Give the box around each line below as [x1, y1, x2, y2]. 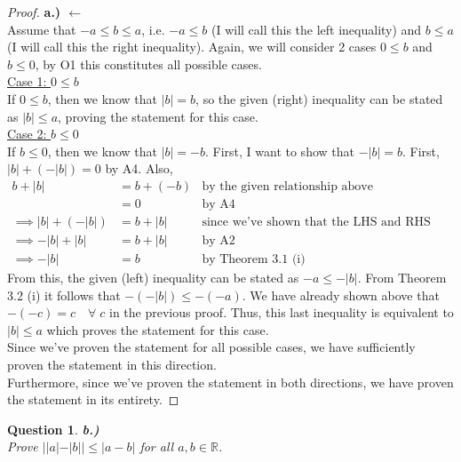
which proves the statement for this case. [46, 320, 269, 339]
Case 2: [7, 124, 47, 143]
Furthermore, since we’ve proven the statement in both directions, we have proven [7, 372, 454, 391]
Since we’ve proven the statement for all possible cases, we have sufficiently [7, 338, 416, 356]
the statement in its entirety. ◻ [7, 390, 179, 409]
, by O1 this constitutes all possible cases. [35, 54, 262, 73]
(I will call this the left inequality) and [211, 20, 422, 38]
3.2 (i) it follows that [7, 285, 121, 304]
